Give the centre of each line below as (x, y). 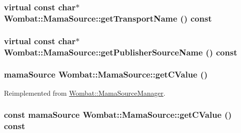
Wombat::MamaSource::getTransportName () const (108, 18)
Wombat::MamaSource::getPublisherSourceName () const (121, 52)
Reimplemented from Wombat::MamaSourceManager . (85, 93)
